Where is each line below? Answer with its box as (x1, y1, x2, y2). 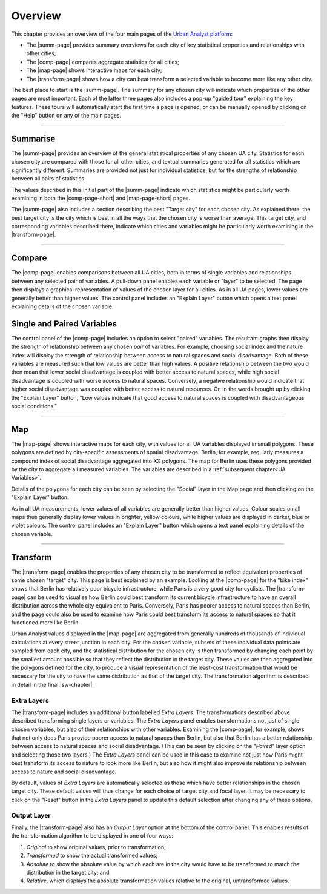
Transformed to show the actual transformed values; (26, 852, 158, 859)
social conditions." (11, 402, 58, 409)
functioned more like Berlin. (11, 619, 80, 626)
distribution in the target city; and (26, 869, 110, 876)
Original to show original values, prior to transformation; (26, 843, 166, 850)
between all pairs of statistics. (11, 175, 86, 182)
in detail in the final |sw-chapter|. (11, 681, 94, 688)
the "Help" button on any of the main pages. (11, 112, 122, 119)
